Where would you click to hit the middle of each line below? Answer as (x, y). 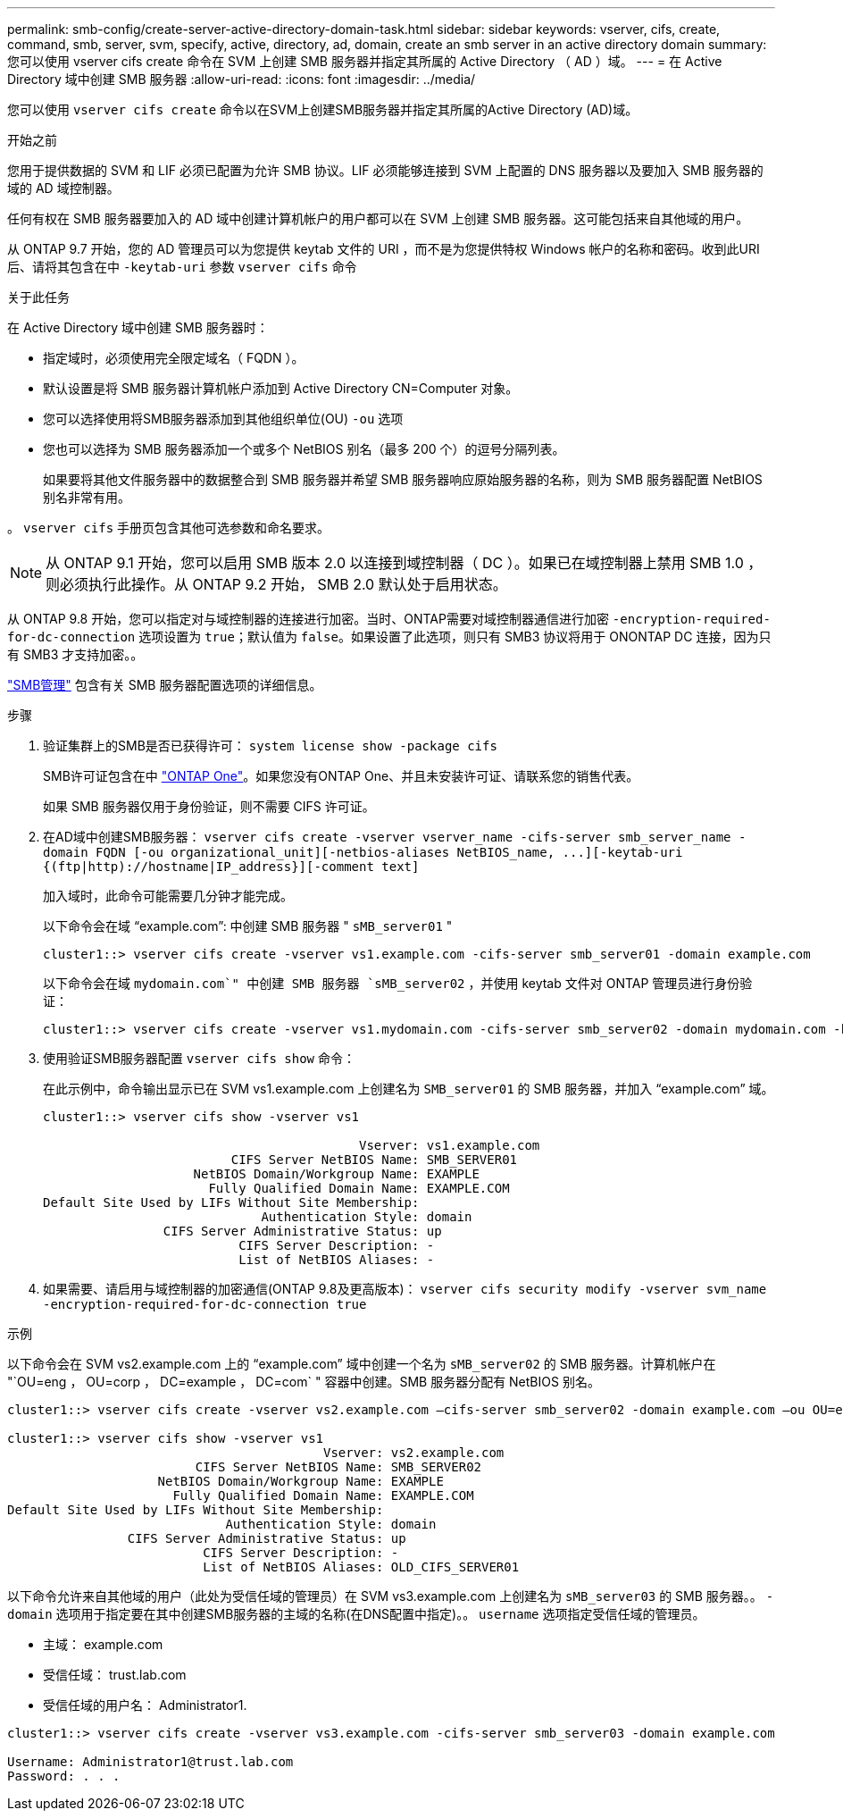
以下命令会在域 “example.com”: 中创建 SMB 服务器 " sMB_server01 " (248, 926)
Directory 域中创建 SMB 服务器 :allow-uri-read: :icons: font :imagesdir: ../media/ (242, 79)
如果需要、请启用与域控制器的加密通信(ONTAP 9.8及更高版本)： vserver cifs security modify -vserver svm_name (405, 1289)
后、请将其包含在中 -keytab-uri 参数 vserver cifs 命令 (182, 267)
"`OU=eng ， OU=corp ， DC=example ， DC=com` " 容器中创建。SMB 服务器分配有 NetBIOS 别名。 (304, 1382)
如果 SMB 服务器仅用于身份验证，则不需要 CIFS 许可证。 (209, 806)
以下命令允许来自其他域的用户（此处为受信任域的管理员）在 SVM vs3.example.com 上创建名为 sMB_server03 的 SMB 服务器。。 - (391, 1596)
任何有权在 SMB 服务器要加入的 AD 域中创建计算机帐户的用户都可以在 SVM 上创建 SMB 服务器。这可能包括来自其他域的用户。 (378, 218)
